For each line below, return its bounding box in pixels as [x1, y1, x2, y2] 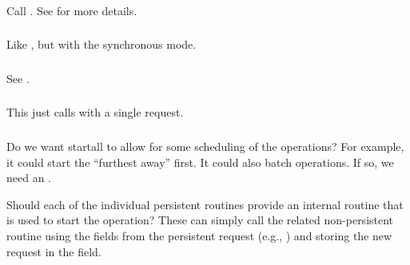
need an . [6, 169, 51, 186]
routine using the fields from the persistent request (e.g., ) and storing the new [6, 227, 392, 243]
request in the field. [6, 243, 102, 259]
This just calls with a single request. [6, 104, 184, 121]
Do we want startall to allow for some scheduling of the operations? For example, [6, 137, 404, 154]
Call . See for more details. [6, 2, 137, 18]
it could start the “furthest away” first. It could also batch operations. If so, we [6, 153, 394, 170]
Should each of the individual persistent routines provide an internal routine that [6, 196, 404, 212]
